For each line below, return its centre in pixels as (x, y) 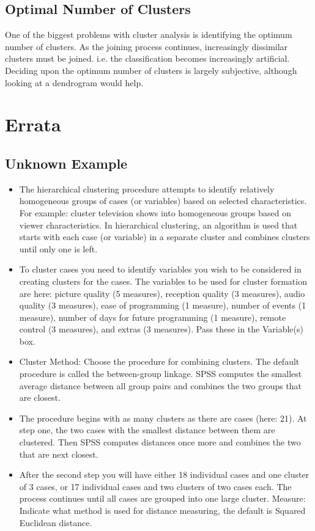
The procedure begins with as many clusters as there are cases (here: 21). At (163, 418)
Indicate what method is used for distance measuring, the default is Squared (162, 510)
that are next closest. (59, 454)
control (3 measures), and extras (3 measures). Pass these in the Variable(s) (161, 329)
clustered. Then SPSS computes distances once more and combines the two (160, 442)
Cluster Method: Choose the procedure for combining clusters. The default (159, 361)
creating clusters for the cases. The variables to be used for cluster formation (163, 281)
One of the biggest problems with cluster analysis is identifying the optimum (149, 35)
